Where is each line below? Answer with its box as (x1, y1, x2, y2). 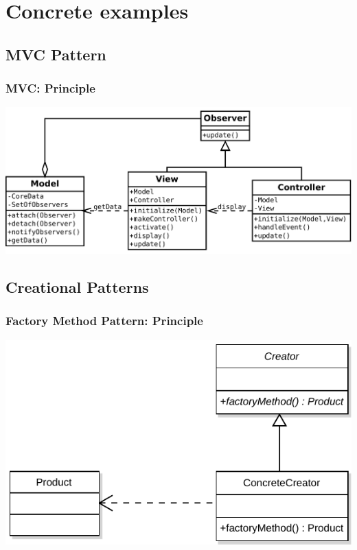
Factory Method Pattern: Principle (5, 312, 203, 329)
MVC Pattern (5, 43, 106, 64)
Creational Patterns (5, 276, 149, 298)
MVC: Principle (5, 80, 95, 97)
